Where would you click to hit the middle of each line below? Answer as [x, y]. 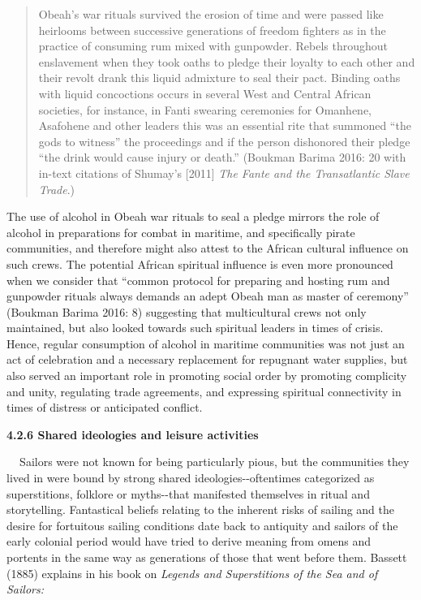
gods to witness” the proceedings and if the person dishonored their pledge [224, 141]
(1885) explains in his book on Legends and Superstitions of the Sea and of [192, 573]
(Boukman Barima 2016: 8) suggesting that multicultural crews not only [187, 311]
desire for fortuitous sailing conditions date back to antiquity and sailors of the [202, 525]
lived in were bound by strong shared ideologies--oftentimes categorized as [191, 478]
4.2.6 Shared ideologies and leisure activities [133, 434]
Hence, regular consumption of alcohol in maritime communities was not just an [206, 343]
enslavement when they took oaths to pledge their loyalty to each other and [227, 61]
